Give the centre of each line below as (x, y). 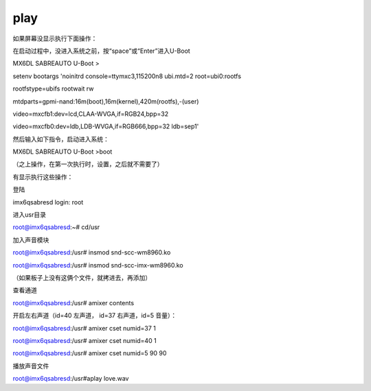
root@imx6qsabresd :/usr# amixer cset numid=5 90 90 (90, 353)
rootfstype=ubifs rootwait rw (53, 88)
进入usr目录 (29, 215)
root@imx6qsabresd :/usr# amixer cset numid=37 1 (84, 328)
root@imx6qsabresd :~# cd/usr (56, 227)
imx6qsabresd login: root (48, 202)
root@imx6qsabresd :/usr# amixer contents (73, 303)
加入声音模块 (31, 239)
